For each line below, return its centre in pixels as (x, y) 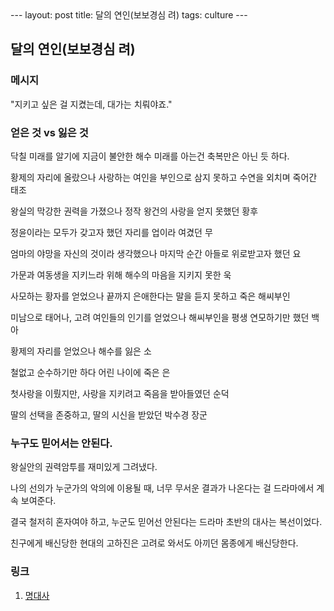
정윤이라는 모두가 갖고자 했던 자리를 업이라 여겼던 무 (111, 232)
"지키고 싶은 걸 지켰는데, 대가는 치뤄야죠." (91, 104)
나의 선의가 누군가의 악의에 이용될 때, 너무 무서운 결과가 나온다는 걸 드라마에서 (162, 488)
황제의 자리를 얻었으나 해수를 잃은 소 (81, 351)
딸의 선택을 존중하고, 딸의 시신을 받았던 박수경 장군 (109, 414)
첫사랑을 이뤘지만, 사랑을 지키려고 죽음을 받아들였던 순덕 (120, 393)
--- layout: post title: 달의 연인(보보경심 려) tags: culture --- (129, 15)
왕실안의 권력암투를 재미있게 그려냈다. (84, 467)
